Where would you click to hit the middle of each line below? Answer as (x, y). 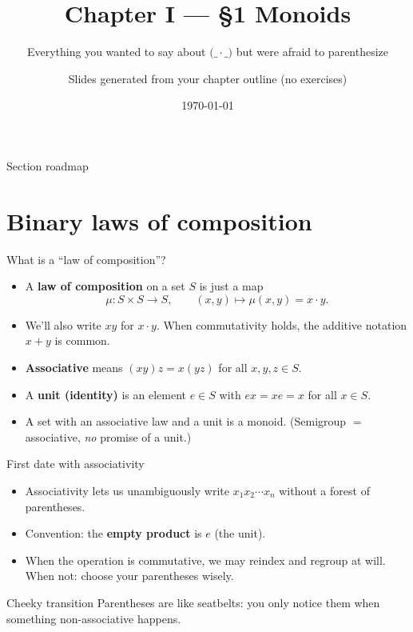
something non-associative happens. (94, 618)
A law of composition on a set (105, 286)
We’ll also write (63, 324)
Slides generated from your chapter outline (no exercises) (208, 78)
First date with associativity (75, 464)
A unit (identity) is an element (106, 394)
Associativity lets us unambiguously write (127, 490)
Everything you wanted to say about (116, 52)
